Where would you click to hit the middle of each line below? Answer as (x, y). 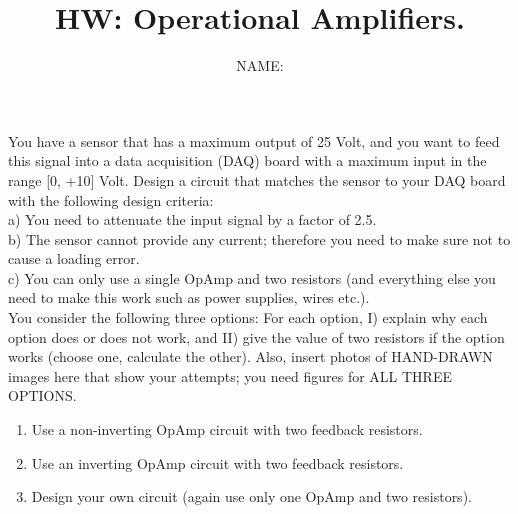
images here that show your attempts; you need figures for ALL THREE (230, 375)
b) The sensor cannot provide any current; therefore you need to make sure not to (259, 238)
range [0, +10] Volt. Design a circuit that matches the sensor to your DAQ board (257, 179)
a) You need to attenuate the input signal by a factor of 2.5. (192, 219)
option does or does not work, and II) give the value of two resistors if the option (256, 336)
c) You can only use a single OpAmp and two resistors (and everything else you (252, 277)
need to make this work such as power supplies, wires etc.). (189, 297)
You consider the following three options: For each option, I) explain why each (248, 317)
